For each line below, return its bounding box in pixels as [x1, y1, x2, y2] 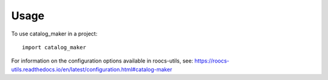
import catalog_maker [22, 44, 86, 51]
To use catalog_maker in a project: [11, 30, 98, 37]
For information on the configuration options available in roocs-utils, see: [11, 57, 194, 64]
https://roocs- [194, 57, 230, 64]
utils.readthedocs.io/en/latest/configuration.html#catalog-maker [11, 66, 173, 73]
